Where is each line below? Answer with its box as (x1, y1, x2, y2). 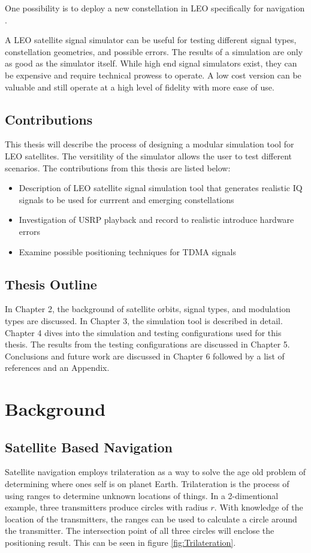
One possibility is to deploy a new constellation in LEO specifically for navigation (5, 2, 305, 14)
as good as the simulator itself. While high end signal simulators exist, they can (5, 57, 297, 69)
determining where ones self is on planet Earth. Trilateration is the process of (5, 478, 289, 490)
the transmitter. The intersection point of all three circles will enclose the (5, 524, 274, 537)
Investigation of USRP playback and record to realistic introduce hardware (19, 213, 294, 226)
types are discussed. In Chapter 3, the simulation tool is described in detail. (5, 314, 283, 327)
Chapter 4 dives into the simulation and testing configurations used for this (5, 326, 282, 339)
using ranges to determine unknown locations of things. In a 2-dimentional (5, 489, 279, 501)
